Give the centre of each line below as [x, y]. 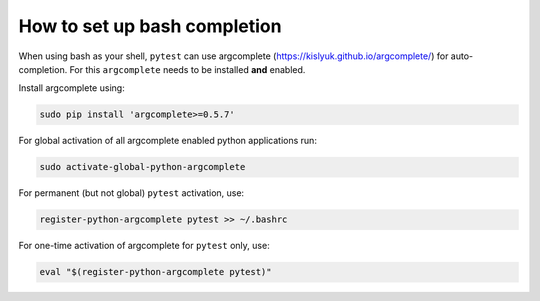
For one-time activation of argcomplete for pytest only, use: [144, 246]
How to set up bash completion [150, 26]
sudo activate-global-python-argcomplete [142, 167]
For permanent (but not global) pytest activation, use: [131, 193]
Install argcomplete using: [71, 88]
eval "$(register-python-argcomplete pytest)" [155, 272]
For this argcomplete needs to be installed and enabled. [187, 69]
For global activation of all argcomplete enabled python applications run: [167, 141]
